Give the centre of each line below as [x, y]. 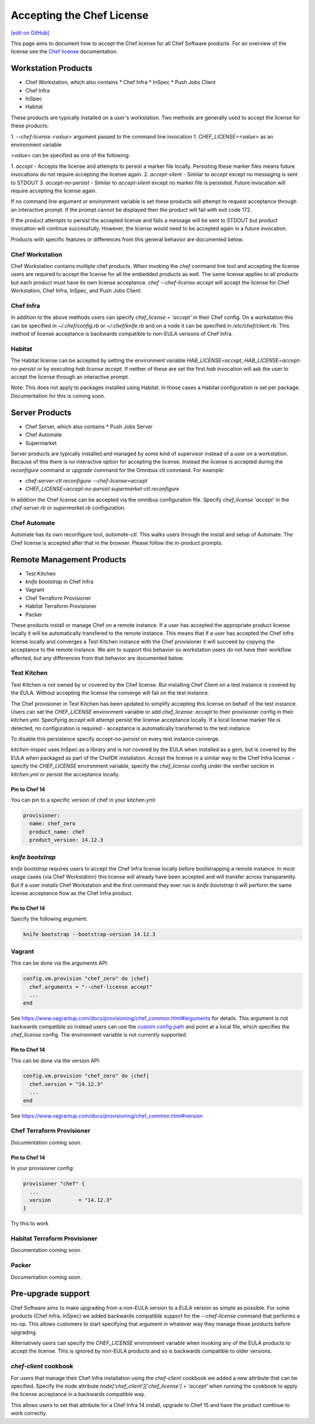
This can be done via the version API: [56, 1060]
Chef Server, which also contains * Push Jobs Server [89, 426]
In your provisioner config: [43, 1168]
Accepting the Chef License [80, 15]
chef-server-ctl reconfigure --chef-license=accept [86, 481]
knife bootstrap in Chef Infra [59, 582]
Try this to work [30, 1223]
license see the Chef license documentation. [64, 51]
